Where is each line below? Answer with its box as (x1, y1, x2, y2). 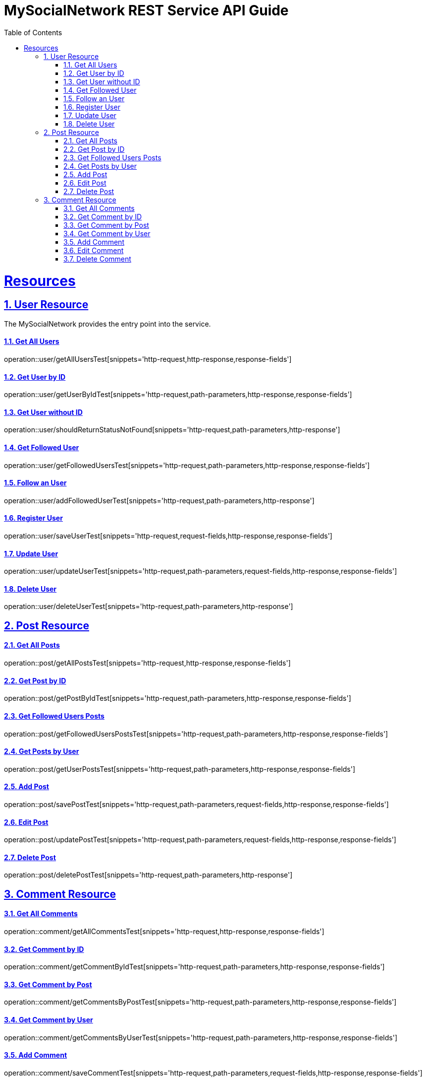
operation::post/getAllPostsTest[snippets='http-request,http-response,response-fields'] (4, 659, 291, 668)
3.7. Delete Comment (63, 254, 131, 263)
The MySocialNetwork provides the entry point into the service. (4, 319, 211, 328)
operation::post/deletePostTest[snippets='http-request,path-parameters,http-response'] (4, 871, 293, 879)
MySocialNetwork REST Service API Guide (4, 2, 289, 19)
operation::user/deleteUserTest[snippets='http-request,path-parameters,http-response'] (4, 602, 293, 611)
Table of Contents (4, 28, 62, 37)
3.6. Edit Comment (63, 246, 124, 255)
